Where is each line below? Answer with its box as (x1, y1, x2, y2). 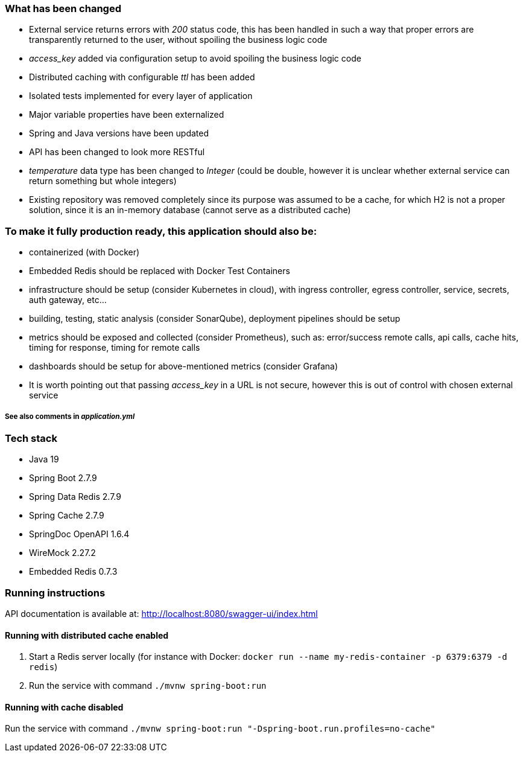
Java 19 (29, 454, 59, 465)
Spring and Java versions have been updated (29, 128, 209, 139)
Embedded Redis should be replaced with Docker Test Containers (29, 266, 290, 276)
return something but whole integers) (29, 176, 177, 187)
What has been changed (5, 2, 121, 14)
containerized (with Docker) (29, 247, 140, 258)
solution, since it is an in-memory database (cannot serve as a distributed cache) (29, 205, 351, 216)
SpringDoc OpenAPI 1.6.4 (29, 529, 130, 540)
